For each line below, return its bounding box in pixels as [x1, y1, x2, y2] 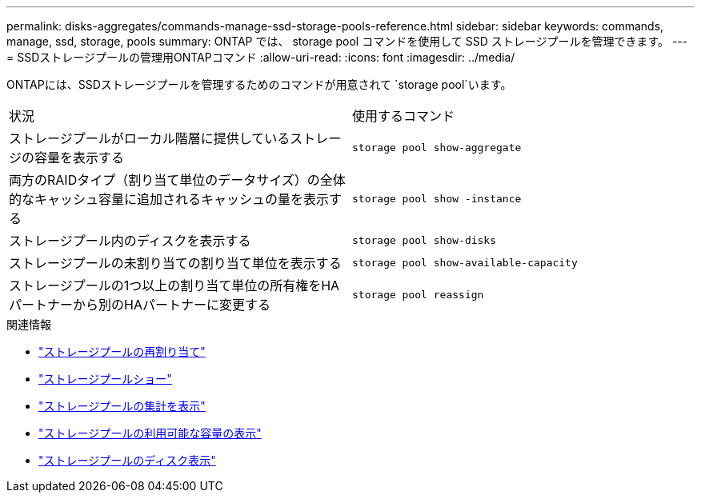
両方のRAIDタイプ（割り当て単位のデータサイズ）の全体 [9, 172, 346, 188]
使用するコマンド [352, 108, 455, 124]
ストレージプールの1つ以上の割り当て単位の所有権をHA [9, 277, 340, 293]
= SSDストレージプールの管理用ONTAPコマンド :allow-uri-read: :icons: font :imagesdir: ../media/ [6, 50, 515, 64]
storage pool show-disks [352, 234, 497, 246]
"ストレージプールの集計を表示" [38, 399, 206, 413]
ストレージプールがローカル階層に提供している [9, 130, 290, 146]
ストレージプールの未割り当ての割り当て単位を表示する [9, 255, 342, 271]
